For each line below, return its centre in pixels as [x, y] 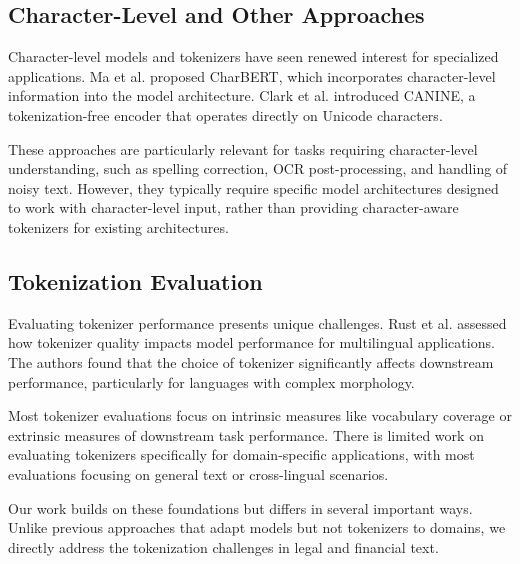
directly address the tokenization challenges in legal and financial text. [223, 546]
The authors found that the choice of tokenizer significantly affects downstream [251, 361]
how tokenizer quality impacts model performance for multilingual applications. [251, 342]
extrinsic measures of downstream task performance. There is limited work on [246, 434]
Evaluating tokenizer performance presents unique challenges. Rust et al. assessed [257, 322]
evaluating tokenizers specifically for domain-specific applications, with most [241, 454]
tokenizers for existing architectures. [118, 226]
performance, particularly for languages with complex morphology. [211, 381]
